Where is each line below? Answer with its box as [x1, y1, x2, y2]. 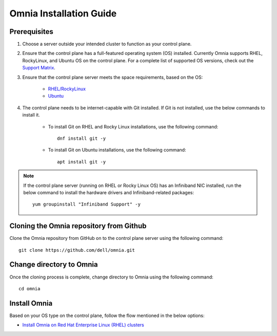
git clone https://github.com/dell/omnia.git [18, 247, 135, 253]
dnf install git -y [57, 135, 106, 141]
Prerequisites [9, 27, 53, 36]
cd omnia [18, 286, 41, 291]
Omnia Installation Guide [9, 8, 117, 19]
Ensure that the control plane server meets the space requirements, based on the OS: [22, 74, 203, 80]
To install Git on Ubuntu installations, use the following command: [48, 147, 187, 153]
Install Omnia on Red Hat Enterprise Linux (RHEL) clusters [22, 322, 145, 328]
